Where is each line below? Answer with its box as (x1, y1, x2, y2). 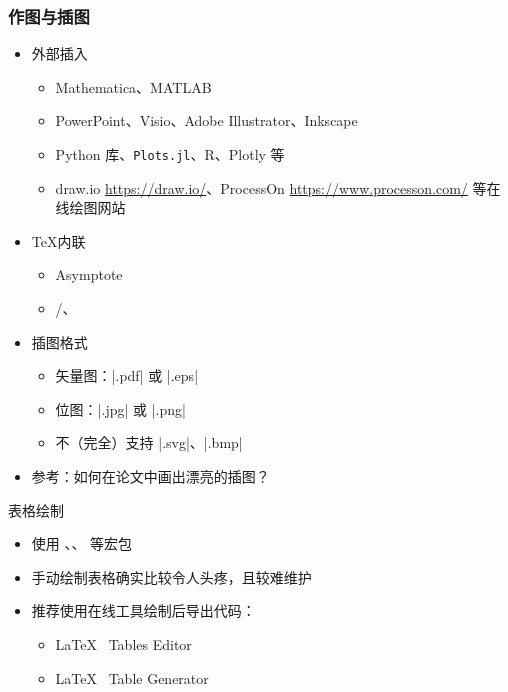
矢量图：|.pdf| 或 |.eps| (55, 365, 199, 386)
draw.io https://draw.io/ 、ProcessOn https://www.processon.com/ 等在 (55, 177, 501, 198)
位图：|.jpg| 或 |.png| (55, 398, 186, 419)
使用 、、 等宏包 (31, 533, 133, 554)
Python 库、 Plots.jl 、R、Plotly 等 (55, 144, 285, 164)
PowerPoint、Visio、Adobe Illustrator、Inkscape (55, 110, 358, 131)
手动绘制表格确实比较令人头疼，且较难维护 (31, 566, 312, 587)
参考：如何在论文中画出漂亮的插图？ (31, 466, 270, 486)
